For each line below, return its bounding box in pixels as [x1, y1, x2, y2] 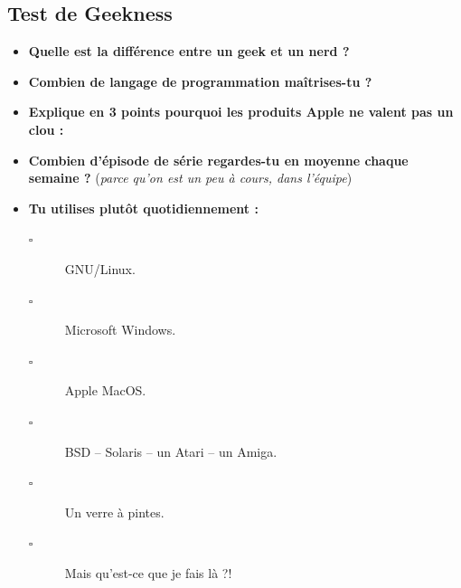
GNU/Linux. [64, 259, 136, 278]
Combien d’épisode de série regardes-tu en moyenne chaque [28, 150, 409, 169]
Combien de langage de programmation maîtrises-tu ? [28, 71, 372, 90]
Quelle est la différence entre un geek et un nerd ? [28, 42, 350, 61]
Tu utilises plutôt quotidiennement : [28, 198, 259, 217]
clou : [28, 119, 64, 138]
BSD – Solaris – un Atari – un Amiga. [64, 441, 278, 460]
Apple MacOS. [64, 381, 146, 400]
